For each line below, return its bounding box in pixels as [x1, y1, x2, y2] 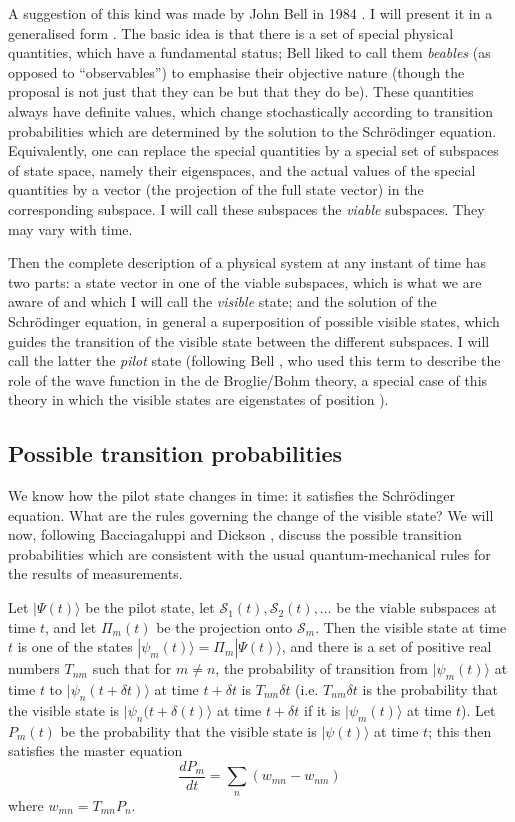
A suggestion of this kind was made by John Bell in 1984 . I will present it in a [8, 3, 493, 23]
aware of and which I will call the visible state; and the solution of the [8, 291, 437, 312]
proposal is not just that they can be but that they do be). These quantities [8, 81, 474, 102]
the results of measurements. [8, 563, 183, 584]
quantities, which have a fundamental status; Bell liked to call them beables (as [8, 42, 491, 63]
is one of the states [17, 636, 133, 657]
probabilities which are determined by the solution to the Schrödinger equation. [8, 120, 497, 141]
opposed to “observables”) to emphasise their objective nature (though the [8, 61, 465, 82]
